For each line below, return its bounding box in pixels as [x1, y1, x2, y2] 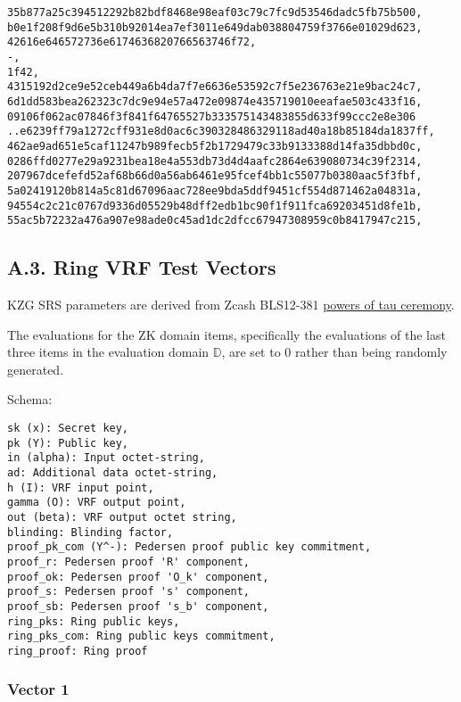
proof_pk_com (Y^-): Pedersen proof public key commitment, [7, 541, 372, 554]
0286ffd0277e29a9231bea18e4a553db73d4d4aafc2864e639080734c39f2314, [7, 154, 423, 168]
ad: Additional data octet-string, [7, 466, 218, 479]
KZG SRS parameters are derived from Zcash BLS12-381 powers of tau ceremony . [7, 295, 455, 314]
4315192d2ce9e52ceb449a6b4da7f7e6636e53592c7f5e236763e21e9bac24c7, [7, 80, 423, 94]
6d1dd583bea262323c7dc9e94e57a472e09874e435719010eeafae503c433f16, [7, 95, 423, 108]
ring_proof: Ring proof [7, 644, 148, 657]
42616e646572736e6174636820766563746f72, [7, 36, 257, 49]
